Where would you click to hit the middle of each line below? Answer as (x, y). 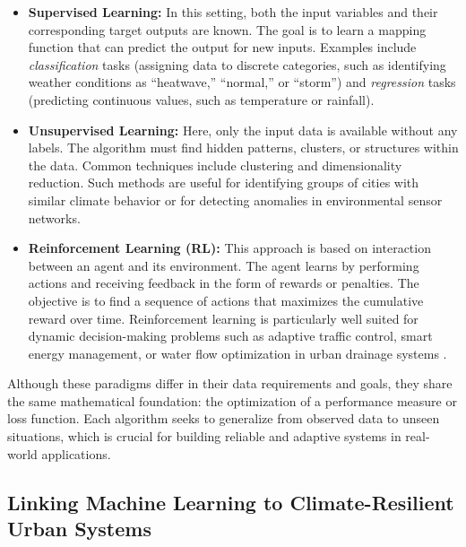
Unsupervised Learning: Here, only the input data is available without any (243, 130)
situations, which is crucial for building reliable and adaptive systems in (204, 436)
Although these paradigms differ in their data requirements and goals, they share (230, 383)
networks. (54, 217)
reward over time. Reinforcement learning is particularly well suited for (223, 318)
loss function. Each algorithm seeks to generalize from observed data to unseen (224, 418)
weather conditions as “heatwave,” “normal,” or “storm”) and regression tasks (242, 82)
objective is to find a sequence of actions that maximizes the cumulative (226, 300)
